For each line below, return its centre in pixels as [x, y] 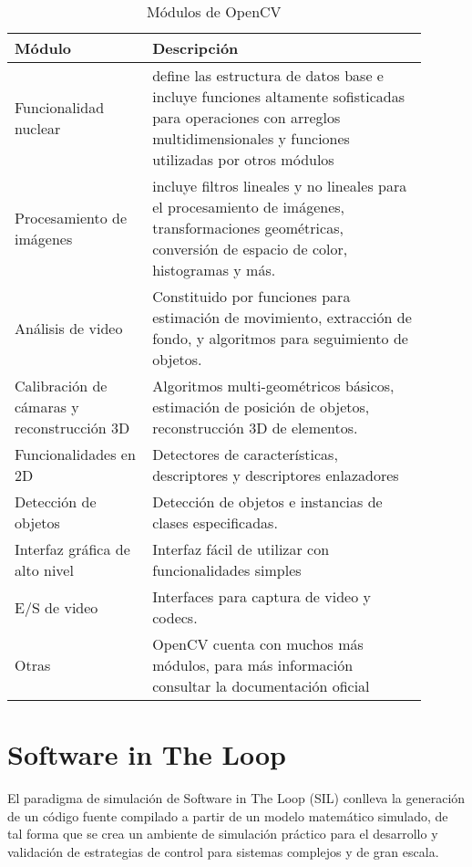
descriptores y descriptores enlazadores [276, 475]
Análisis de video [69, 328]
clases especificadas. [215, 522]
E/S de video [56, 607]
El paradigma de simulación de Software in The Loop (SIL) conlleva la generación [236, 798]
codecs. [175, 617]
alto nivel [44, 570]
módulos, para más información [253, 665]
